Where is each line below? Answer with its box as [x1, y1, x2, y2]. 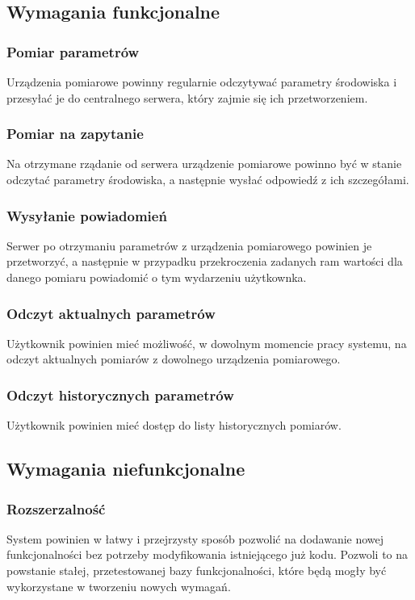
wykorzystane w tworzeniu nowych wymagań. [6, 577, 231, 594]
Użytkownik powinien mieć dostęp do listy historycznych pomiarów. [6, 417, 342, 434]
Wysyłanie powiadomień [6, 205, 167, 225]
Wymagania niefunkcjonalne [6, 456, 245, 481]
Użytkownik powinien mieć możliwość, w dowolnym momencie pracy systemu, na [6, 334, 407, 351]
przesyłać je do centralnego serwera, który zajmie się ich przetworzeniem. [6, 89, 368, 106]
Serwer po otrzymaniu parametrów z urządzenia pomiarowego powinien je [6, 237, 372, 254]
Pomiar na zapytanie [6, 124, 144, 144]
